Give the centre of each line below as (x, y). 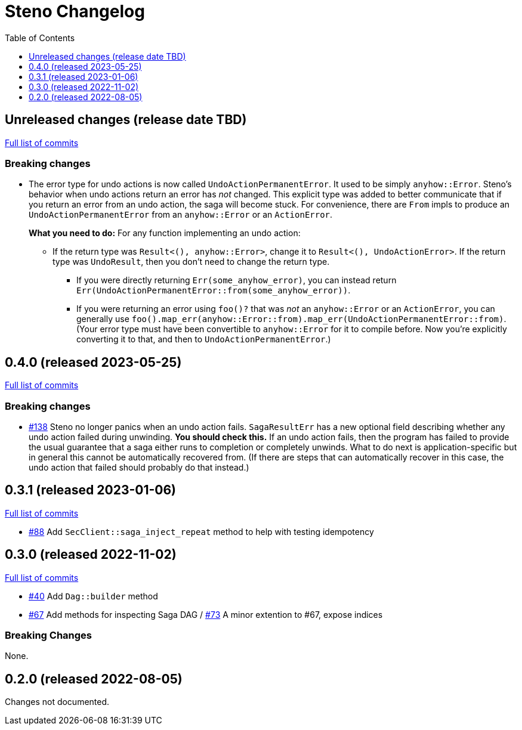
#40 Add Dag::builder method (93, 596)
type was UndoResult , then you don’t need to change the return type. (191, 262)
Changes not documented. (57, 702)
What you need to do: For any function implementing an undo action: (165, 233)
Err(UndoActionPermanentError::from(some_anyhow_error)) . (214, 290)
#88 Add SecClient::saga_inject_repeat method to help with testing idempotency (201, 531)
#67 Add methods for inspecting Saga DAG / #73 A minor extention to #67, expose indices (206, 614)
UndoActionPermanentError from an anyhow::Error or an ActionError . (181, 215)
